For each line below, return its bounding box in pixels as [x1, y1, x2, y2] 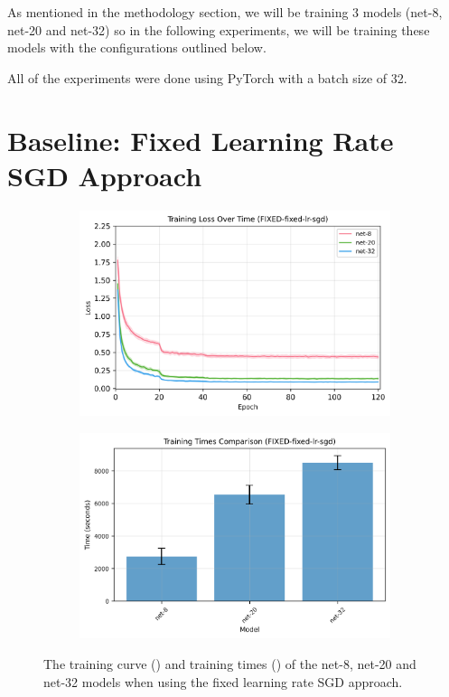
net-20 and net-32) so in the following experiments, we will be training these [7, 20, 430, 39]
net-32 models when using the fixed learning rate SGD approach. [43, 672, 403, 691]
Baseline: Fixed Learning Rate [7, 121, 394, 158]
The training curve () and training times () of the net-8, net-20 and [43, 654, 416, 673]
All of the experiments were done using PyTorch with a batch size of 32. [7, 68, 407, 87]
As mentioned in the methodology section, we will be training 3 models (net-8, [7, 3, 443, 21]
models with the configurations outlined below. [7, 38, 267, 57]
